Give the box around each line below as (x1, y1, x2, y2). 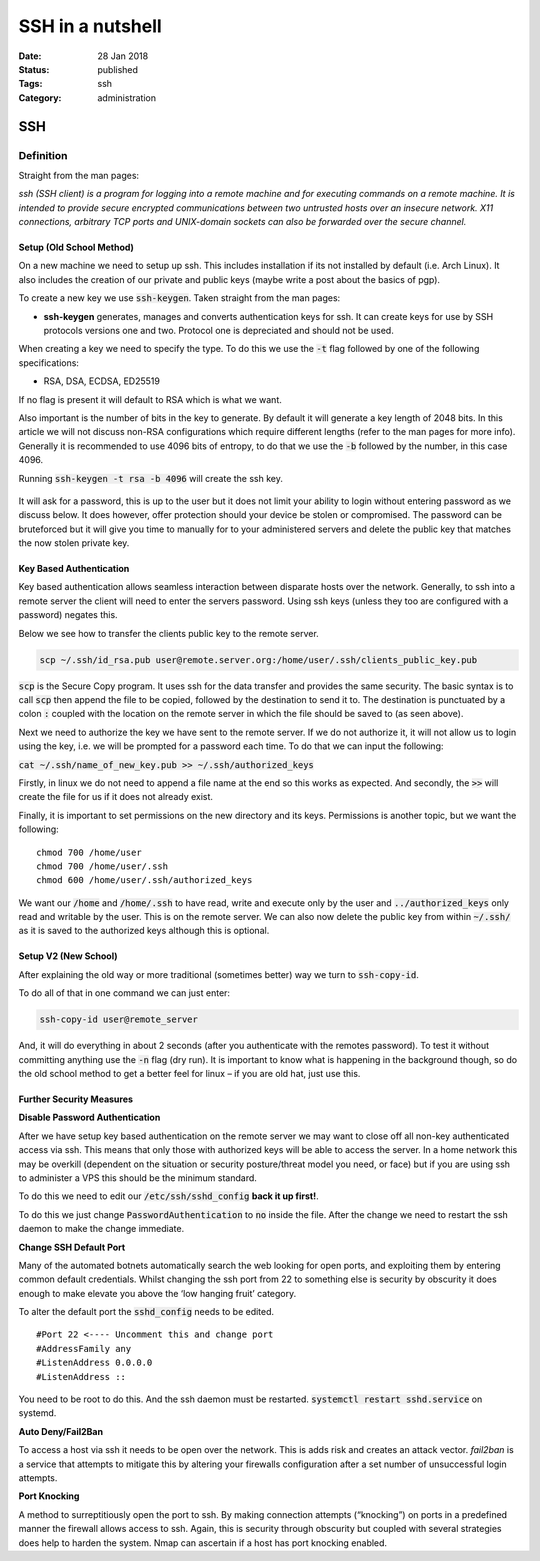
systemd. (18, 1407, 57, 1419)
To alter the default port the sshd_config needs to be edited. (18, 1306, 275, 1318)
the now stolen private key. (18, 537, 130, 549)
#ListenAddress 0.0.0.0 (36, 1357, 153, 1369)
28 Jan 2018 (97, 50, 149, 62)
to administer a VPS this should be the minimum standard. (18, 1171, 257, 1184)
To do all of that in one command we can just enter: (18, 987, 230, 999)
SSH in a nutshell (18, 15, 162, 37)
